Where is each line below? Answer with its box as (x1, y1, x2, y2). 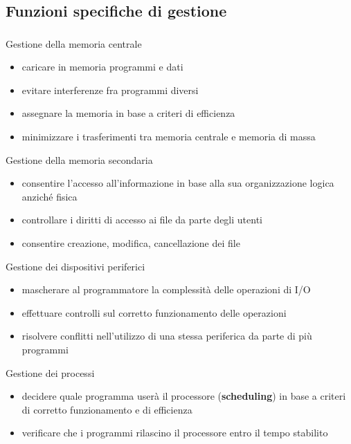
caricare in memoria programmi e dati (21, 59, 183, 74)
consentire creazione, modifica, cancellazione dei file (21, 236, 240, 250)
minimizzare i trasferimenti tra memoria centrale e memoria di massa (21, 129, 316, 144)
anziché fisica (21, 189, 78, 203)
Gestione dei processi (6, 365, 95, 380)
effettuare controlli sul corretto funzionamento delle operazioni (21, 305, 287, 320)
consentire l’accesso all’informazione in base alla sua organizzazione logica (21, 176, 334, 190)
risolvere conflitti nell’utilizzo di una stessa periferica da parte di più (21, 329, 312, 343)
